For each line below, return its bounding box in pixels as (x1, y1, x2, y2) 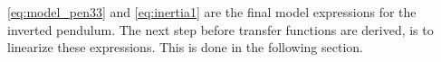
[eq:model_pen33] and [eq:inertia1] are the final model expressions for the (7, 3, 417, 21)
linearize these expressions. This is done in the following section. (7, 38, 363, 57)
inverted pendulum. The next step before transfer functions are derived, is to (7, 20, 434, 39)
